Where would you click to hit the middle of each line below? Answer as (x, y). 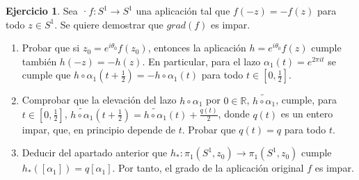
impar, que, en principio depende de (99, 129)
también (39, 61)
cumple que (46, 75)
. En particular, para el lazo (201, 61)
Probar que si (51, 48)
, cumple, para (306, 100)
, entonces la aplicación (197, 48)
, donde (234, 114)
